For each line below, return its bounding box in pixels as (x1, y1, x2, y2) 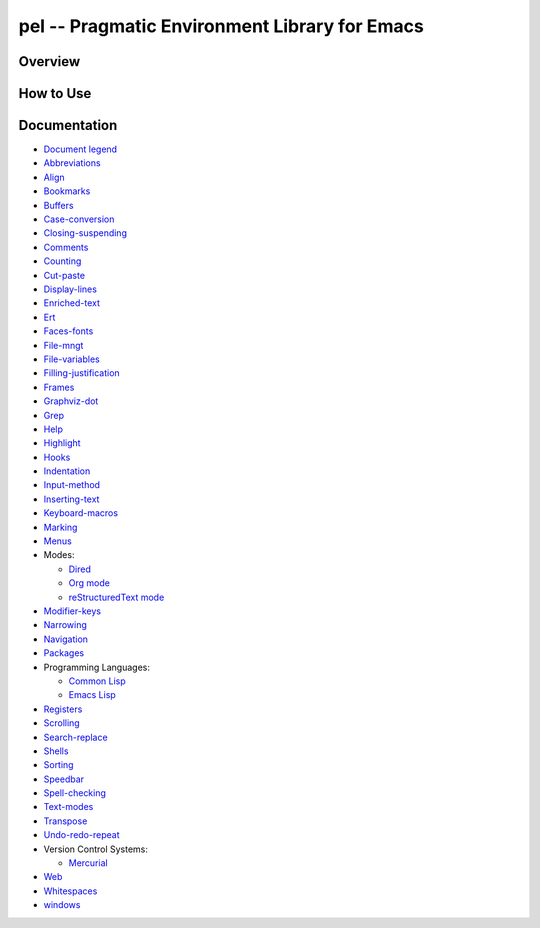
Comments (43, 241, 89, 253)
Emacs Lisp (68, 689, 117, 701)
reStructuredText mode (68, 591, 165, 603)
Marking (43, 521, 78, 533)
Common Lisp (68, 675, 127, 687)
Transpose (43, 815, 88, 827)
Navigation (43, 633, 89, 645)
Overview (18, 53, 81, 70)
